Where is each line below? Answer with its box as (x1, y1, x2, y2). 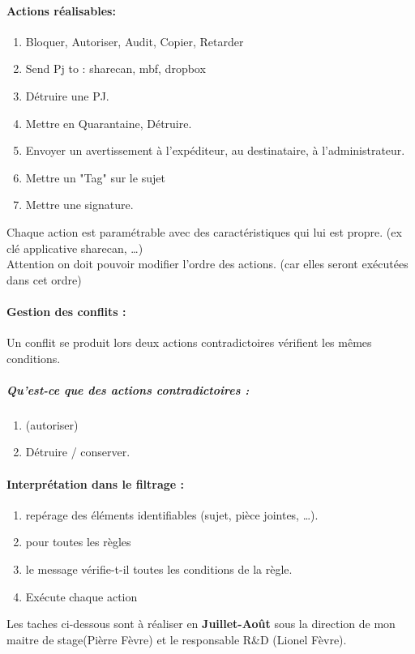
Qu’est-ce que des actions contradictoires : (6, 381, 250, 398)
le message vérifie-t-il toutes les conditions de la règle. (25, 561, 293, 578)
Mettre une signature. (25, 196, 134, 213)
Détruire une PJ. (25, 87, 109, 104)
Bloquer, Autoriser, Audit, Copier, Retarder (25, 32, 244, 49)
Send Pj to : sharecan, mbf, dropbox (25, 60, 206, 77)
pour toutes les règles (25, 533, 131, 550)
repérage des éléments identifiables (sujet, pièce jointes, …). (25, 506, 319, 523)
